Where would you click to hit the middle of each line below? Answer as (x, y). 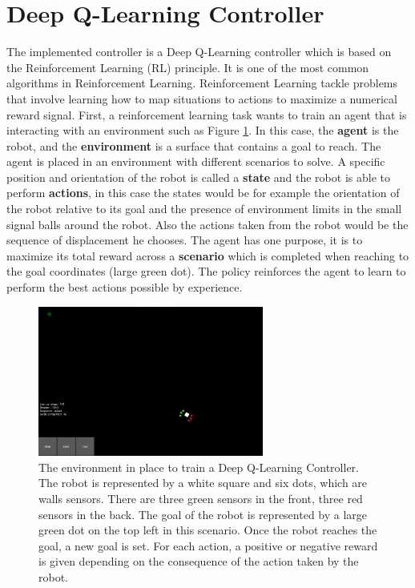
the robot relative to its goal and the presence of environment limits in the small (204, 209)
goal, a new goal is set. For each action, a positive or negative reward (208, 545)
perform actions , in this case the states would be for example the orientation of (203, 193)
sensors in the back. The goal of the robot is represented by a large (203, 514)
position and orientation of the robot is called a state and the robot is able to (198, 177)
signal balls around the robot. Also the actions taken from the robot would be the (207, 224)
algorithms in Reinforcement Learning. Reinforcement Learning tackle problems (202, 83)
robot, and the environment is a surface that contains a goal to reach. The (194, 145)
